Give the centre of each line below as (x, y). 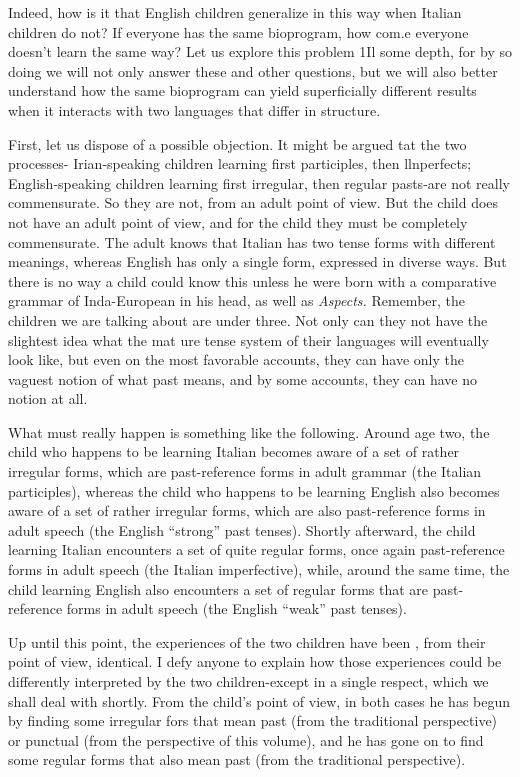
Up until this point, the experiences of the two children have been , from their (247, 641)
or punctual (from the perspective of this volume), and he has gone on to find (246, 739)
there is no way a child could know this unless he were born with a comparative (252, 280)
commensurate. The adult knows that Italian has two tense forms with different (252, 241)
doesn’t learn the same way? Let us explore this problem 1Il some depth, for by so (260, 51)
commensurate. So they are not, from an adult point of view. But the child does (253, 202)
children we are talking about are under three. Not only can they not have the (248, 319)
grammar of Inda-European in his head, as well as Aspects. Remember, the (237, 300)
